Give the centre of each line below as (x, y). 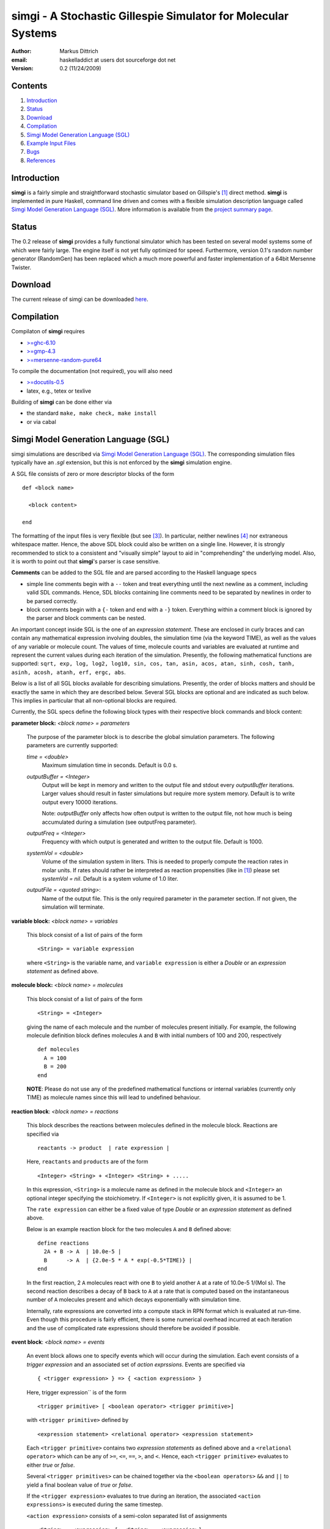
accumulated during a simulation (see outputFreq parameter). (119, 822)
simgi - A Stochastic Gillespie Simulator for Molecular (150, 16)
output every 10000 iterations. (80, 802)
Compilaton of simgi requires (48, 331)
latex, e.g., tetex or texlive (59, 391)
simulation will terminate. (73, 907)
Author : (21, 51)
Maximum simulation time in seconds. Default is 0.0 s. (110, 765)
